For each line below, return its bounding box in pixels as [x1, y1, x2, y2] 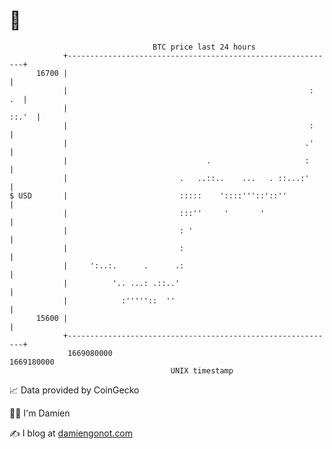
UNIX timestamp [170, 365, 234, 376]
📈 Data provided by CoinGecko [9, 384, 140, 396]
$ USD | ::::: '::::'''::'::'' [9, 190, 287, 201]
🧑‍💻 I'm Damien [9, 407, 71, 419]
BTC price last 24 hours [152, 42, 256, 52]
